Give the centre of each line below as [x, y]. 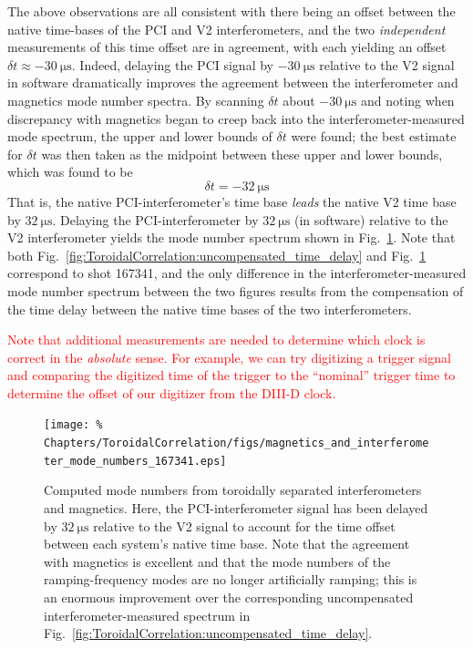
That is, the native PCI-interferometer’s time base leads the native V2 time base [232, 201]
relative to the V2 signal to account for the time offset [244, 525]
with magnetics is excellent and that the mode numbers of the [217, 561]
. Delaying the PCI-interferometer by [155, 219]
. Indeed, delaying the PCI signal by [172, 64]
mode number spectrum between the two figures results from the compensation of [236, 290]
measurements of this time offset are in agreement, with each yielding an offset [227, 47]
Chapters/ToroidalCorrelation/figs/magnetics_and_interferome [236, 443]
